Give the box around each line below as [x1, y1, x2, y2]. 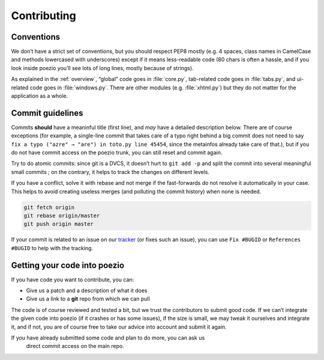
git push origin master [23, 221, 94, 227]
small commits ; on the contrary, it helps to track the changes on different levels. [11, 168, 210, 175]
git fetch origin [23, 204, 75, 211]
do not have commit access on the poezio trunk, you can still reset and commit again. [11, 149, 223, 156]
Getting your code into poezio [11, 260, 125, 270]
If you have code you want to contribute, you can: [11, 276, 134, 283]
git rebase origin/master [23, 212, 100, 219]
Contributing [11, 9, 76, 22]
